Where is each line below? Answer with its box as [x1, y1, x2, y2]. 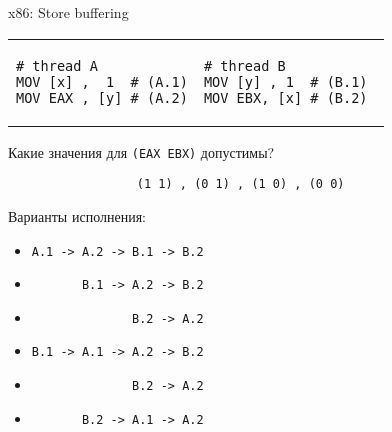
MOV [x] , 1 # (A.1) [16, 73, 188, 90]
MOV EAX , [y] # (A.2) [16, 89, 188, 106]
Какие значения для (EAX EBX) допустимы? [8, 141, 275, 162]
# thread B [203, 57, 286, 74]
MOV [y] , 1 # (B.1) [203, 73, 368, 90]
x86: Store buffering [8, 2, 129, 22]
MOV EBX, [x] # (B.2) [203, 89, 368, 106]
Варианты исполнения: [8, 205, 146, 226]
